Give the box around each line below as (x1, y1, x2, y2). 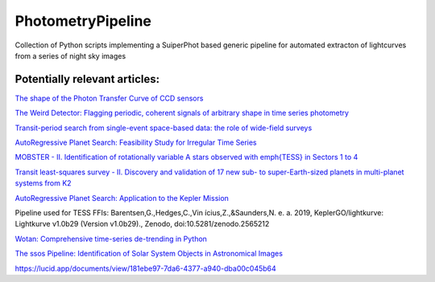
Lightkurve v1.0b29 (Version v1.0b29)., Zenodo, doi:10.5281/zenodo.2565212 (14, 219, 270, 229)
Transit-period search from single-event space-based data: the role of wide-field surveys (14, 123, 313, 133)
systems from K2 (14, 178, 72, 188)
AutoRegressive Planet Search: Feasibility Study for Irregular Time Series (14, 137, 257, 148)
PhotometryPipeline (14, 12, 152, 30)
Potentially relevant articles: (14, 72, 160, 86)
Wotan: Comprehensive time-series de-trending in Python (14, 234, 207, 243)
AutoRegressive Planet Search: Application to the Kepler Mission (14, 193, 230, 202)
